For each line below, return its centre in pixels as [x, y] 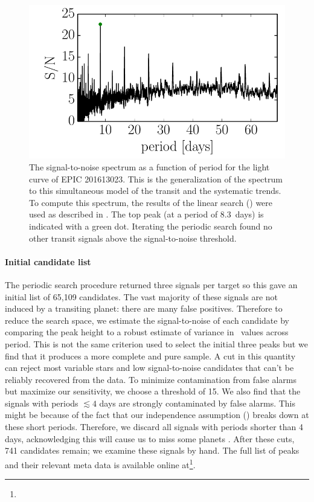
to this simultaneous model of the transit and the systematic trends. [155, 191]
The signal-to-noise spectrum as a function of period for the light [149, 166]
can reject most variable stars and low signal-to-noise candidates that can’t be [149, 368]
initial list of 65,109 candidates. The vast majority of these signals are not [142, 296]
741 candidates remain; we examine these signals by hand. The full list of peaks [152, 450]
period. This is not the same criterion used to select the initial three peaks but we [156, 343]
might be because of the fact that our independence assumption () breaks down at [157, 415]
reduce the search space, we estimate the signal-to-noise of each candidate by [147, 320]
